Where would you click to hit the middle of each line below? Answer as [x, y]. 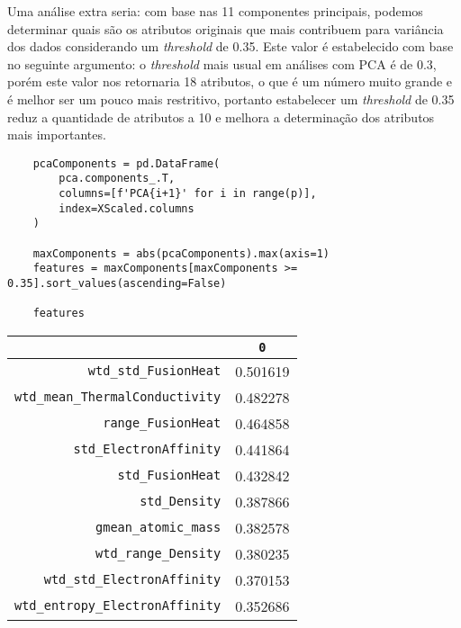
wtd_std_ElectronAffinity [132, 580]
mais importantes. [57, 135]
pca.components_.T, [117, 179]
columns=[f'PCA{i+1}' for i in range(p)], [188, 194]
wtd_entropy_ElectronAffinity [118, 606]
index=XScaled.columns [127, 208]
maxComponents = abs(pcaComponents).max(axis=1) [181, 253]
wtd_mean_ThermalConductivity [118, 397]
